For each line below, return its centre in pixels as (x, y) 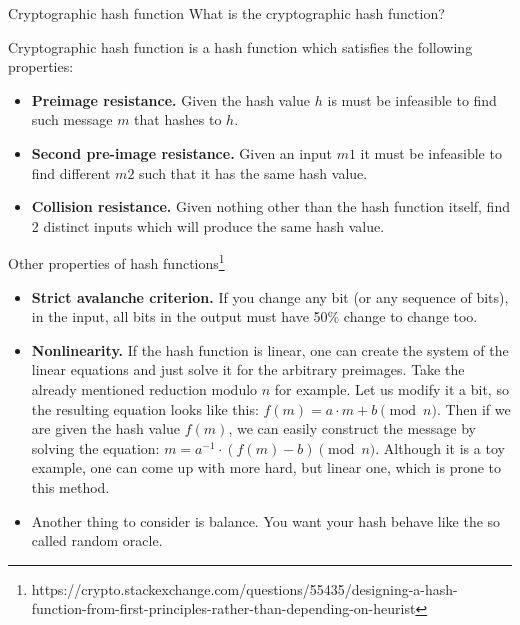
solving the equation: (95, 447)
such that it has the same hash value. (253, 172)
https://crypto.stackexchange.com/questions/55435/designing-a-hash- (244, 588)
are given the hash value (106, 428)
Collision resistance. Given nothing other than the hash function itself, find (270, 206)
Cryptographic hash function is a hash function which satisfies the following (240, 46)
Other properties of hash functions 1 (116, 261)
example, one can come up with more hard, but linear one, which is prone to (266, 467)
